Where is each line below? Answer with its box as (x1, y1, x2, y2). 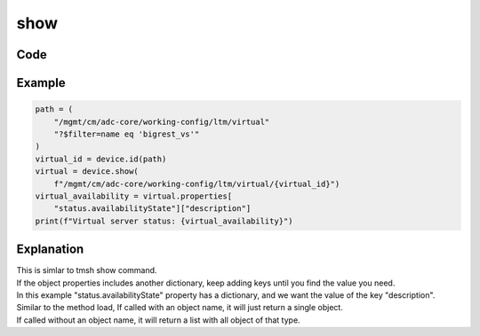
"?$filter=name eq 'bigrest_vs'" (53, 129, 200, 139)
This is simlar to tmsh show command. (16, 265, 157, 276)
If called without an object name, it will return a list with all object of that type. (16, 315, 301, 325)
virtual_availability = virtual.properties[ (35, 191, 233, 201)
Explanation (16, 242, 84, 257)
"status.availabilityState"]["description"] (53, 204, 252, 214)
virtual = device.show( (35, 167, 140, 176)
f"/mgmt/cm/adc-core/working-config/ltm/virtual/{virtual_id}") (53, 178, 340, 189)
